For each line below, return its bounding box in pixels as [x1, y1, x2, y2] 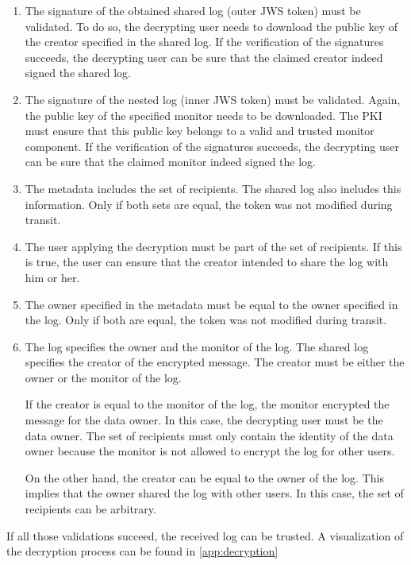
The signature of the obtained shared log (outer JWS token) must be [25, 2, 361, 18]
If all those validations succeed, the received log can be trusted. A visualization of [6, 527, 404, 544]
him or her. [25, 269, 80, 285]
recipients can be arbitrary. [25, 501, 156, 517]
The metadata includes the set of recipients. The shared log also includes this [25, 180, 401, 196]
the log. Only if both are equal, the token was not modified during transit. [25, 312, 387, 328]
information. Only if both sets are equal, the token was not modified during [25, 195, 393, 212]
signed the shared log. [25, 64, 131, 81]
